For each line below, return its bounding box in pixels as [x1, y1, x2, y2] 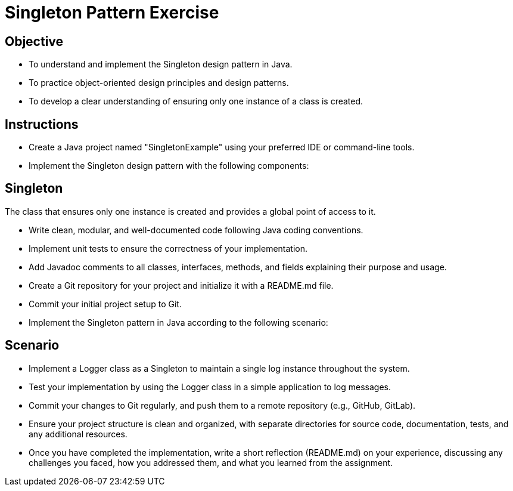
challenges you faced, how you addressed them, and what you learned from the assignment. [29, 457, 393, 468]
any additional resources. [29, 428, 128, 439]
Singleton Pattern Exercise [5, 2, 219, 23]
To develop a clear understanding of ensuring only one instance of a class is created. [29, 96, 363, 107]
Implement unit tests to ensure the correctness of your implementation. [29, 243, 308, 254]
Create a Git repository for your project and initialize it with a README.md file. [29, 280, 334, 291]
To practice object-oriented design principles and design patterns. [29, 78, 289, 88]
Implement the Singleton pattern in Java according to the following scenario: [29, 317, 328, 328]
